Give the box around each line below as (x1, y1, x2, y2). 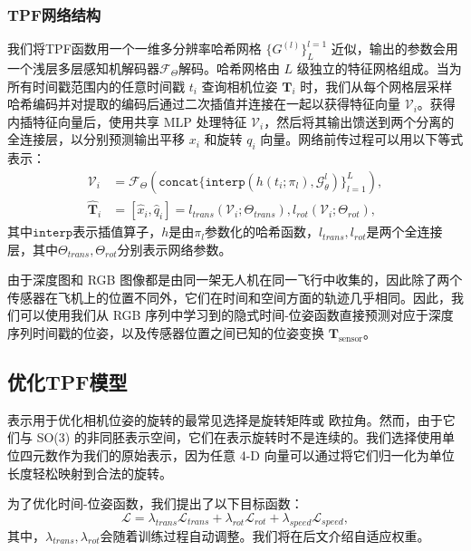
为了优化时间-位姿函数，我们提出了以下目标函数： (7, 494, 303, 513)
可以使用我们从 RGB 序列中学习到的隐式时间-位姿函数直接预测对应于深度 (19, 305, 454, 324)
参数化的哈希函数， (204, 222, 319, 241)
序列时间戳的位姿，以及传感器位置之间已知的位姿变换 (7, 324, 324, 343)
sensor (338, 333, 363, 343)
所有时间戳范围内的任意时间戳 (7, 76, 185, 95)
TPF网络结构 (7, 3, 101, 25)
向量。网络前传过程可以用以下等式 (260, 130, 464, 149)
